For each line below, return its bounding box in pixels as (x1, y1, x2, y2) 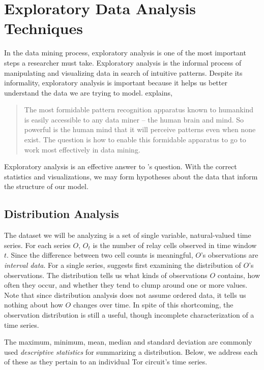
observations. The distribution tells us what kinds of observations (4, 269, 208, 280)
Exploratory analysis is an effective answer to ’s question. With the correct (4, 161, 237, 172)
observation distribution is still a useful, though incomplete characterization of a (4, 309, 254, 320)
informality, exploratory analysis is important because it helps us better (4, 77, 227, 88)
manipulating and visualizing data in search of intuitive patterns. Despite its (4, 67, 243, 78)
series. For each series (4, 239, 71, 250)
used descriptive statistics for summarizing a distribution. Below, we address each (4, 346, 258, 357)
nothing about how (4, 299, 63, 310)
